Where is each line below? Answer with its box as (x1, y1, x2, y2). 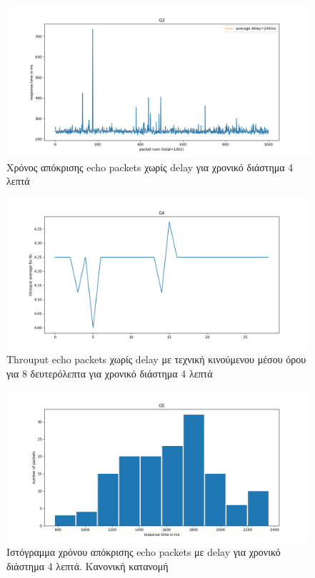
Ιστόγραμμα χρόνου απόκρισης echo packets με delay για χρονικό (6, 544, 281, 559)
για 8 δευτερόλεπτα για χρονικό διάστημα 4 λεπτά (6, 365, 213, 380)
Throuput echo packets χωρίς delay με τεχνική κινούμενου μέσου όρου (6, 352, 306, 367)
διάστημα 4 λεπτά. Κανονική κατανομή (6, 558, 169, 573)
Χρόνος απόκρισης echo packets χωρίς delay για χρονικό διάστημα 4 (6, 159, 294, 174)
